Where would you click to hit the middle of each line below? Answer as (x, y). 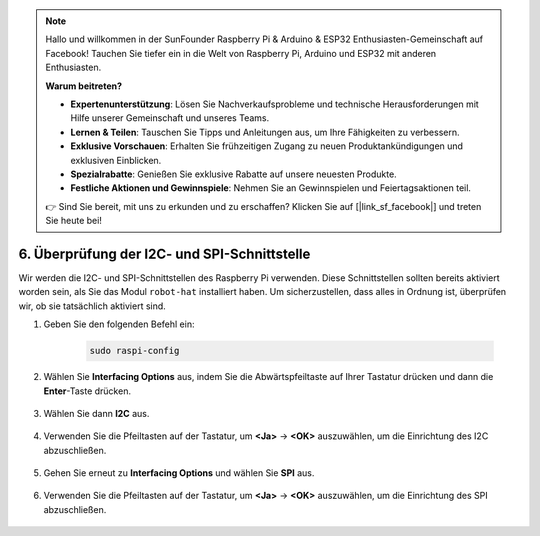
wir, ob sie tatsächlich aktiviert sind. (92, 306)
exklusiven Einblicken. (116, 160)
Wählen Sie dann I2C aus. (96, 413)
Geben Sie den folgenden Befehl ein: (119, 324)
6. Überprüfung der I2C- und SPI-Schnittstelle (164, 253)
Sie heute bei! (73, 221)
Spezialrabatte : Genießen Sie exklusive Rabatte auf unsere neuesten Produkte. (233, 174)
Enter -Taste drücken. (87, 391)
